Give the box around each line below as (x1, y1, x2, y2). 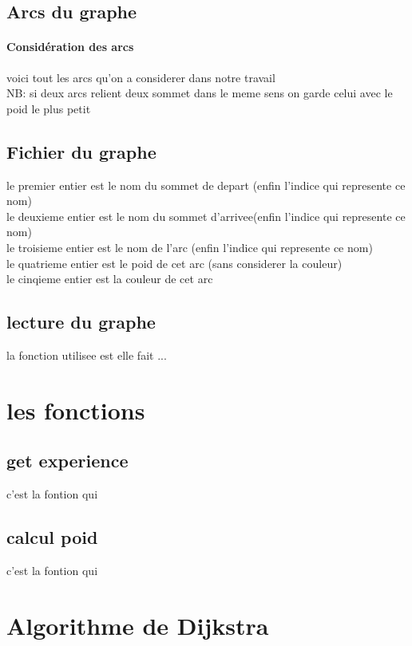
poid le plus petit (6, 100, 91, 116)
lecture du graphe (6, 309, 156, 334)
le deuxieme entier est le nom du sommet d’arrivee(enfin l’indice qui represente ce (6, 207, 406, 224)
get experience (6, 448, 129, 473)
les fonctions (6, 393, 145, 426)
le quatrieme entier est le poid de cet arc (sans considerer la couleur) (6, 254, 343, 271)
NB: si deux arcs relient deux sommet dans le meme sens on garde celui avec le (6, 85, 393, 101)
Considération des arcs (6, 38, 134, 55)
